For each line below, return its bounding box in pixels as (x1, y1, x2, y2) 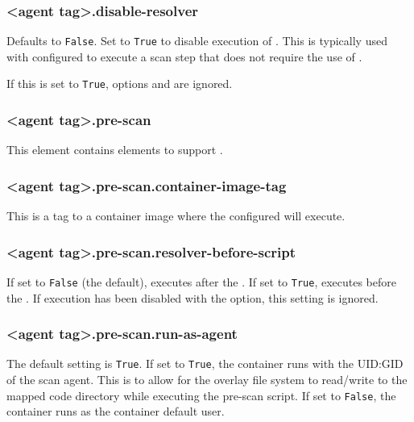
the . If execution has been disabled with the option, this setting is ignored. (6, 289, 379, 306)
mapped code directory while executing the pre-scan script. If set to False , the (6, 386, 396, 403)
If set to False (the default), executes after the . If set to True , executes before (6, 273, 396, 290)
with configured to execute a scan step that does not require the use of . (6, 48, 362, 65)
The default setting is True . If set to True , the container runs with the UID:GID (6, 355, 404, 372)
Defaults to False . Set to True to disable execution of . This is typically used (6, 32, 387, 49)
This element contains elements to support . (6, 141, 223, 158)
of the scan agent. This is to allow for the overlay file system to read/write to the (6, 371, 408, 388)
